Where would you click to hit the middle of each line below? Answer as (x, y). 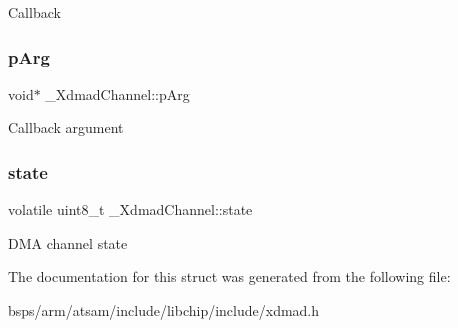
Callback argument (66, 127)
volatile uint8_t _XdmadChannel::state (130, 209)
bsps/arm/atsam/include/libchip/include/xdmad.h (164, 310)
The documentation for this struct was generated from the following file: (229, 276)
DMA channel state (68, 242)
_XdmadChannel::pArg (117, 93)
